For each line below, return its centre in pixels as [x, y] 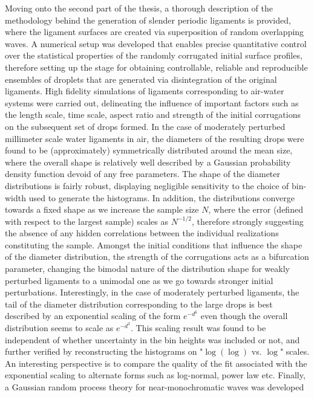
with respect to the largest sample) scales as [87, 221]
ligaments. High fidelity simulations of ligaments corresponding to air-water [145, 91]
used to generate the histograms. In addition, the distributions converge [162, 197]
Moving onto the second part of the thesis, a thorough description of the [139, 8]
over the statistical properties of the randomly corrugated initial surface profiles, [154, 55]
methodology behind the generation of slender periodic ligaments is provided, [148, 20]
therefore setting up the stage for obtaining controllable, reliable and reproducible [156, 67]
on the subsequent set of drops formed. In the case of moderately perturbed [145, 126]
